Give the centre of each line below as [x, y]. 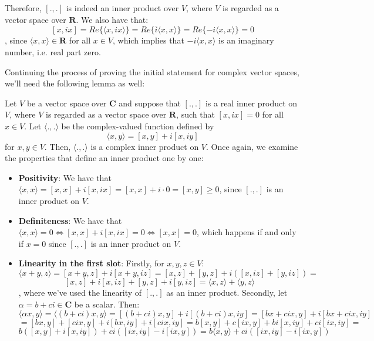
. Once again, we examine [252, 146]
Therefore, [23, 8]
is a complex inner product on [145, 146]
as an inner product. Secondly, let [227, 292]
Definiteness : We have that [70, 220]
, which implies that [149, 40]
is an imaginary [246, 40]
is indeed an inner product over [122, 8]
